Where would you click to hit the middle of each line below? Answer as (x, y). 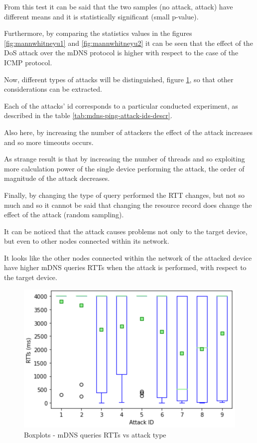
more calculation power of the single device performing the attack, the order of (124, 168)
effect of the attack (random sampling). (64, 215)
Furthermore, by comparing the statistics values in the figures (98, 33)
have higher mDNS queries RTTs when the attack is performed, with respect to (125, 267)
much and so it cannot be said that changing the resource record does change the (128, 205)
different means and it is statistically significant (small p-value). (101, 16)
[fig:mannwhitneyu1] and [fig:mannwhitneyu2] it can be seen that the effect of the (128, 43)
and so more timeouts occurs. (49, 142)
